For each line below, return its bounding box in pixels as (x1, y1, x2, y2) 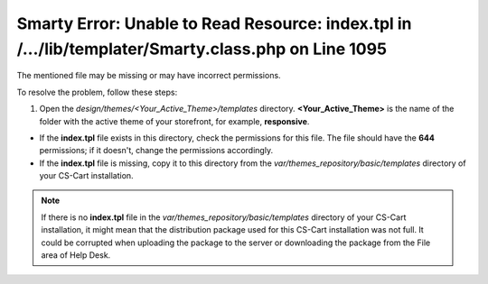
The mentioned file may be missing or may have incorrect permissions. (16, 70, 281, 81)
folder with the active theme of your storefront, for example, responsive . (39, 115, 310, 126)
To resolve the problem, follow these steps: (16, 87, 178, 97)
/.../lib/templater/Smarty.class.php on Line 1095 (16, 39, 388, 59)
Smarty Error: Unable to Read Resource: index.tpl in (16, 14, 412, 33)
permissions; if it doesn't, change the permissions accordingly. (39, 145, 274, 156)
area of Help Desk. (41, 250, 111, 261)
